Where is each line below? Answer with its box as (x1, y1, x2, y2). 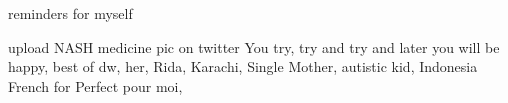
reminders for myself (8, 3, 133, 23)
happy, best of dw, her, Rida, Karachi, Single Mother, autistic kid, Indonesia (8, 56, 478, 77)
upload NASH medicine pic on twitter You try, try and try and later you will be (8, 36, 500, 57)
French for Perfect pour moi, (8, 75, 183, 96)
